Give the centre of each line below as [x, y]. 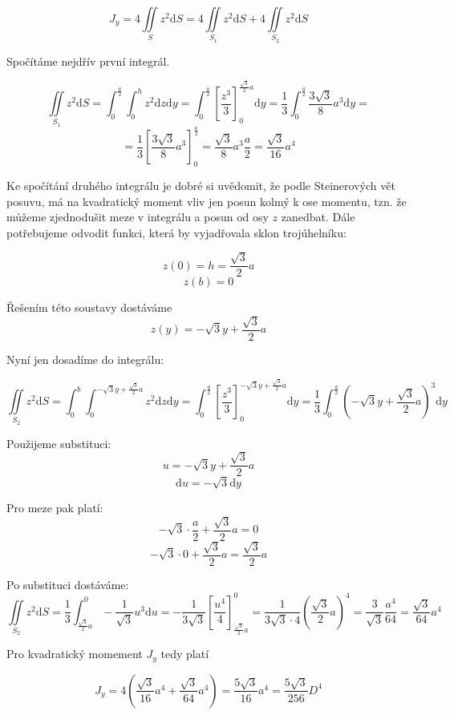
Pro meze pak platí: [55, 508]
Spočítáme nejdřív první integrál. [88, 61]
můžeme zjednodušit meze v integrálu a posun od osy [138, 217]
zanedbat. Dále [318, 217]
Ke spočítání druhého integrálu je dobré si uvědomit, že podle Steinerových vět [201, 185]
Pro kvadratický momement [75, 654]
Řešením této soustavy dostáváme [89, 307]
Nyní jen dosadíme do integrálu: [85, 359]
